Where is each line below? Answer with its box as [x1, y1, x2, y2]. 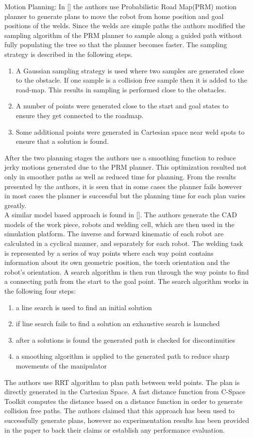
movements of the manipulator [16, 361, 107, 370]
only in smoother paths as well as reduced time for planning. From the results [4, 171, 236, 181]
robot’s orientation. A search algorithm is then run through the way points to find [4, 266, 249, 277]
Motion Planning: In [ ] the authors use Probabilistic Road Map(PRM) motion [4, 1, 237, 11]
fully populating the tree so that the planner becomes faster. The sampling [4, 39, 227, 50]
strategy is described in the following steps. [4, 49, 133, 59]
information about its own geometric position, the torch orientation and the [4, 257, 230, 267]
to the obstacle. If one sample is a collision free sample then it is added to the [16, 75, 247, 85]
